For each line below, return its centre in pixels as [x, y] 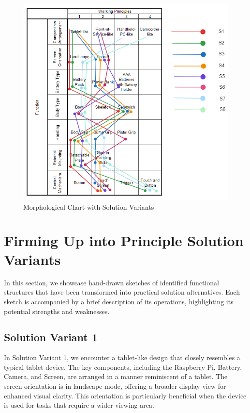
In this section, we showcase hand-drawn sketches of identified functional [111, 282]
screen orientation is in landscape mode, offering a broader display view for [115, 386]
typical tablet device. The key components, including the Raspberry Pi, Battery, [123, 367]
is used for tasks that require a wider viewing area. [79, 405]
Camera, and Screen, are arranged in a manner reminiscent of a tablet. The [116, 376]
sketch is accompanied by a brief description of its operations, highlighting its [119, 301]
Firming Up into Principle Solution [124, 240]
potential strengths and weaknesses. [57, 311]
